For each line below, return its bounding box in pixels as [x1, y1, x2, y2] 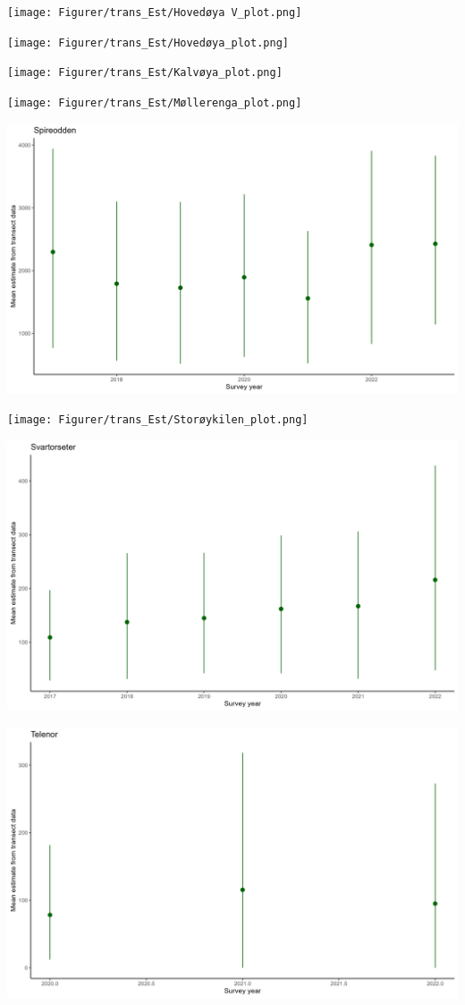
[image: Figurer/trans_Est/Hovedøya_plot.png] [7, 36, 289, 49]
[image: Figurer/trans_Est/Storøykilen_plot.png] [7, 413, 309, 427]
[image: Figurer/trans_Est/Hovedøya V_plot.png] [7, 6, 302, 19]
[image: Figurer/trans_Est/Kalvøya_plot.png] [7, 66, 283, 80]
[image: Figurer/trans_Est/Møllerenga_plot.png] [7, 96, 302, 109]
